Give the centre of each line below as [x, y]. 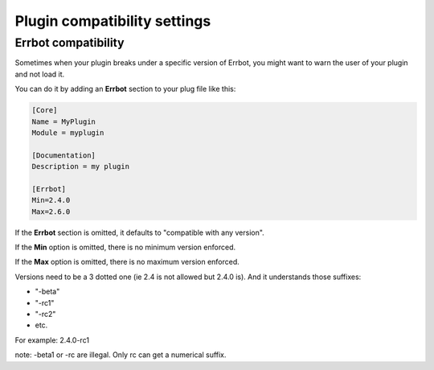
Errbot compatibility [70, 43]
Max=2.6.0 [51, 212]
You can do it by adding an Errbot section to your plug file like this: [125, 89]
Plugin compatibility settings [113, 21]
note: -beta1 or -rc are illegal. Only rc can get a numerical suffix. [121, 355]
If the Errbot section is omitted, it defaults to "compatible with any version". [139, 232]
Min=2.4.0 [51, 200]
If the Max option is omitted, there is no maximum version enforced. [127, 262]
